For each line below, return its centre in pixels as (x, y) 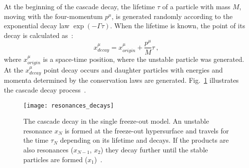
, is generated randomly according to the (172, 16)
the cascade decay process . (45, 89)
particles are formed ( (56, 159)
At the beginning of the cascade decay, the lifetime (80, 6)
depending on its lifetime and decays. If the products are (144, 140)
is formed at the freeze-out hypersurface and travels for (147, 130)
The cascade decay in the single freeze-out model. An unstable (116, 121)
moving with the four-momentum (53, 16)
